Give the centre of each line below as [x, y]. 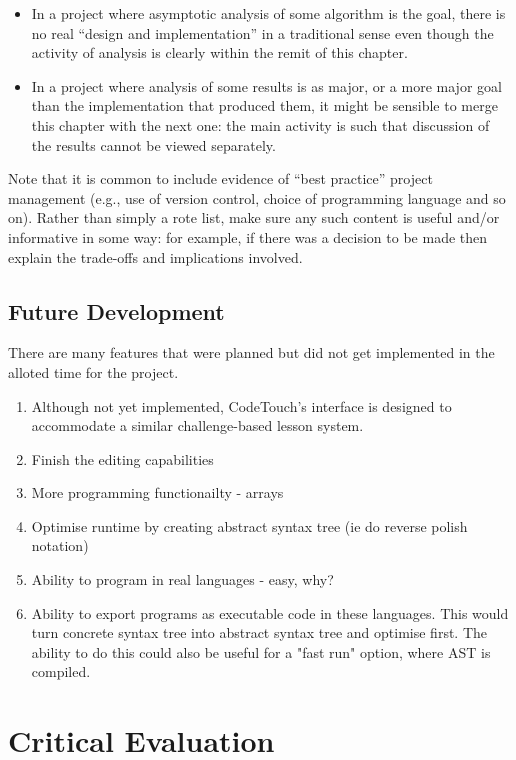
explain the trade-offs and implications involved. [155, 256]
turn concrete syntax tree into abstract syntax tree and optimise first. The [259, 632]
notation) [60, 545]
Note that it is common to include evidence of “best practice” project [220, 178]
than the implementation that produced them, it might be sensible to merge [264, 105]
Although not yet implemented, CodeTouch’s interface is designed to [241, 405]
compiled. [61, 671]
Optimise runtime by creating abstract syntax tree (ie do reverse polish [249, 525]
